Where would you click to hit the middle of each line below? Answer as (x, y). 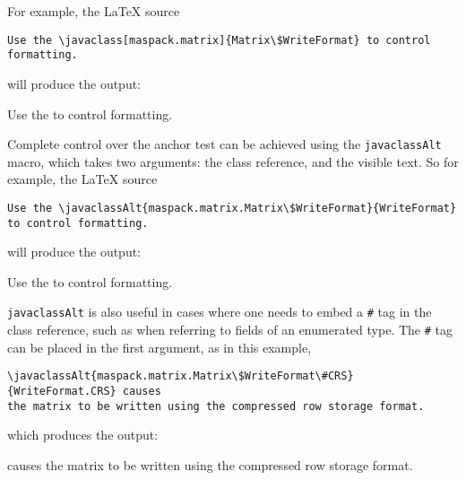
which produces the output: (83, 435)
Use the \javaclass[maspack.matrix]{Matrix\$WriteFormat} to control (219, 40)
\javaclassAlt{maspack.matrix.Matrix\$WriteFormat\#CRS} (181, 376)
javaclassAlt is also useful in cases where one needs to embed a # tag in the (220, 312)
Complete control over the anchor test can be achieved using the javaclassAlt (224, 144)
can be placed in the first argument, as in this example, (160, 347)
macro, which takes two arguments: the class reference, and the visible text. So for (233, 161)
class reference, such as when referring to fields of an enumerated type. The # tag (230, 330)
